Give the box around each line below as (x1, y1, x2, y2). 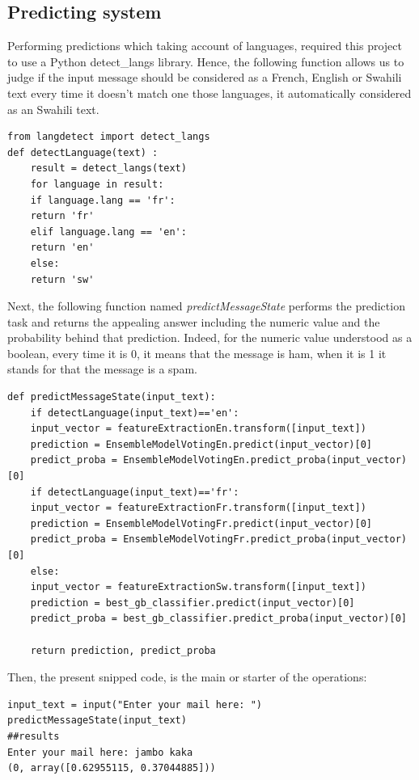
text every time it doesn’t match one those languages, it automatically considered (7, 84, 412, 101)
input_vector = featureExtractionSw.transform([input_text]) (30, 581, 366, 593)
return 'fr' (30, 210, 95, 222)
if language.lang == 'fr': (30, 194, 176, 206)
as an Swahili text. (7, 100, 99, 117)
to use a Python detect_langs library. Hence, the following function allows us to (7, 53, 404, 70)
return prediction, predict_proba (30, 644, 216, 656)
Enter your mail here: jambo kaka (7, 746, 193, 758)
